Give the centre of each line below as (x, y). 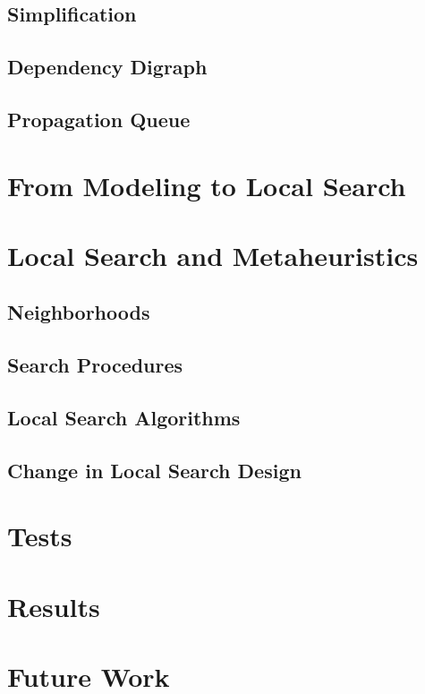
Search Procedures (95, 365)
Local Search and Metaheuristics (213, 255)
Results (54, 606)
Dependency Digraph (107, 67)
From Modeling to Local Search (207, 185)
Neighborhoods (79, 312)
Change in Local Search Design (154, 470)
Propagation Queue (99, 119)
